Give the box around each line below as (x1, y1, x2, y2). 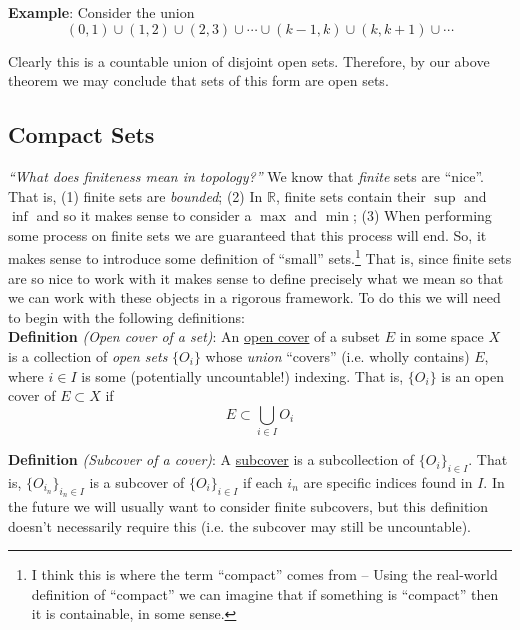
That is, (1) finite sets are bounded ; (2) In (8, 185, 263, 206)
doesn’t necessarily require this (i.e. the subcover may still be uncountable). (8, 515, 472, 536)
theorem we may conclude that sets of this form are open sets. (8, 70, 389, 91)
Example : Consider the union (8, 2, 195, 22)
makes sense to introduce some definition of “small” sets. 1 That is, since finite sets (8, 245, 512, 269)
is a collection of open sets (8, 345, 168, 366)
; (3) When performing (352, 205, 492, 226)
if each (242, 471, 283, 492)
